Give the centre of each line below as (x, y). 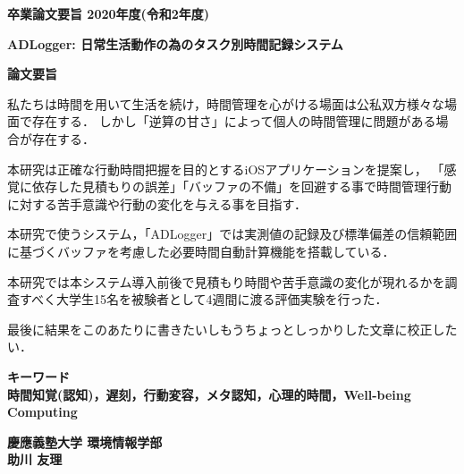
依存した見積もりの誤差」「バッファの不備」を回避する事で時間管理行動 (241, 186)
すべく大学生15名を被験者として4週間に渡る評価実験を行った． (203, 299)
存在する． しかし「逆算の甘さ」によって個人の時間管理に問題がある (234, 121)
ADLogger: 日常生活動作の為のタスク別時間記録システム (175, 43)
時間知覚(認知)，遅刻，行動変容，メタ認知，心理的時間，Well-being (209, 394)
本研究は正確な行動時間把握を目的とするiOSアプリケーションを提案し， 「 (226, 169)
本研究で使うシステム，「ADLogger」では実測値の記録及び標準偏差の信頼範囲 (232, 234)
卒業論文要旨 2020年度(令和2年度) (109, 13)
